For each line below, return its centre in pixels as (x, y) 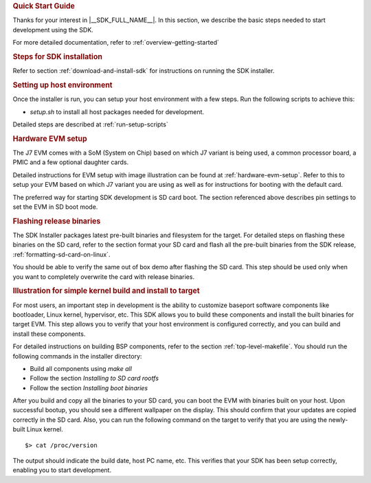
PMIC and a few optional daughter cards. (71, 162)
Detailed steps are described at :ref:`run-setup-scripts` (90, 124)
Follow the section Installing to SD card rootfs (94, 379)
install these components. (49, 334)
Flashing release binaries (57, 221)
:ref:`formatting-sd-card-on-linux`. (61, 254)
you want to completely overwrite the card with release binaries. (104, 277)
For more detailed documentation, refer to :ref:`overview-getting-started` (116, 43)
